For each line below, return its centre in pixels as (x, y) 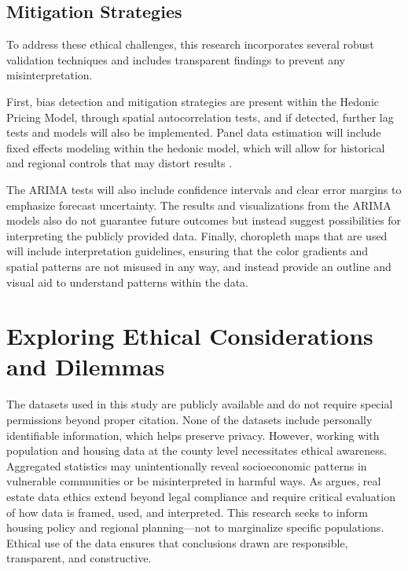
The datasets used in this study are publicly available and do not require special (200, 404)
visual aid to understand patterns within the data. (127, 282)
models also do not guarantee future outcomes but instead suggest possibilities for (204, 220)
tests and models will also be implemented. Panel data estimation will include (194, 132)
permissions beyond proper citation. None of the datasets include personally (189, 420)
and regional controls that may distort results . (119, 163)
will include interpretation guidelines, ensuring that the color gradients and (187, 251)
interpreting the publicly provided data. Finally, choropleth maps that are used (197, 235)
